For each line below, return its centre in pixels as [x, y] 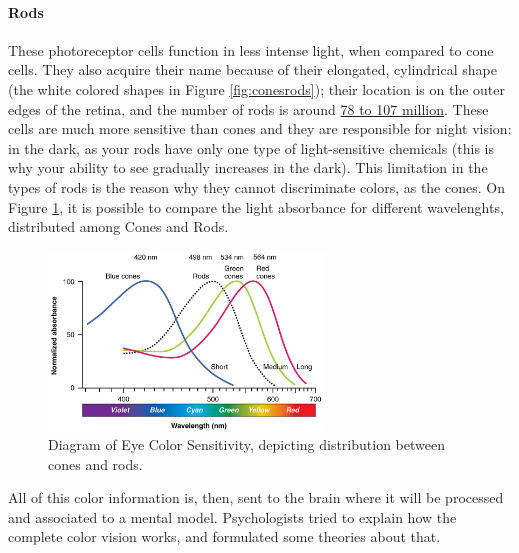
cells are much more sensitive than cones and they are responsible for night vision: [260, 128]
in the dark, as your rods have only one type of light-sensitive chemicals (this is [251, 147]
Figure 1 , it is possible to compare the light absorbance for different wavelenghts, [256, 206]
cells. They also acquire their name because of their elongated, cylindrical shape [252, 69]
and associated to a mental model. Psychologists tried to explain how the [232, 516]
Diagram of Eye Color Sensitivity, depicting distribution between [246, 444]
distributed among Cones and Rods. [118, 226]
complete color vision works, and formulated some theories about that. [224, 536]
